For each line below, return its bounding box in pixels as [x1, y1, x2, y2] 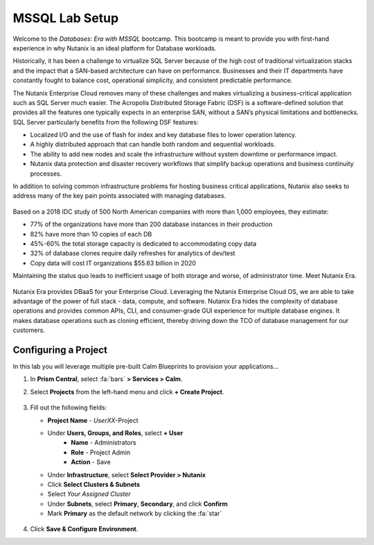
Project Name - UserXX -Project [47, 416, 139, 425]
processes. [30, 169, 62, 178]
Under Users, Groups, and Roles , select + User [47, 429, 184, 437]
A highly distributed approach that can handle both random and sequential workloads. [30, 140, 276, 149]
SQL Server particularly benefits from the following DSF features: [12, 118, 199, 126]
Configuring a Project [12, 344, 107, 355]
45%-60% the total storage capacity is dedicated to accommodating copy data [30, 239, 257, 248]
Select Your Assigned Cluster [47, 490, 131, 498]
